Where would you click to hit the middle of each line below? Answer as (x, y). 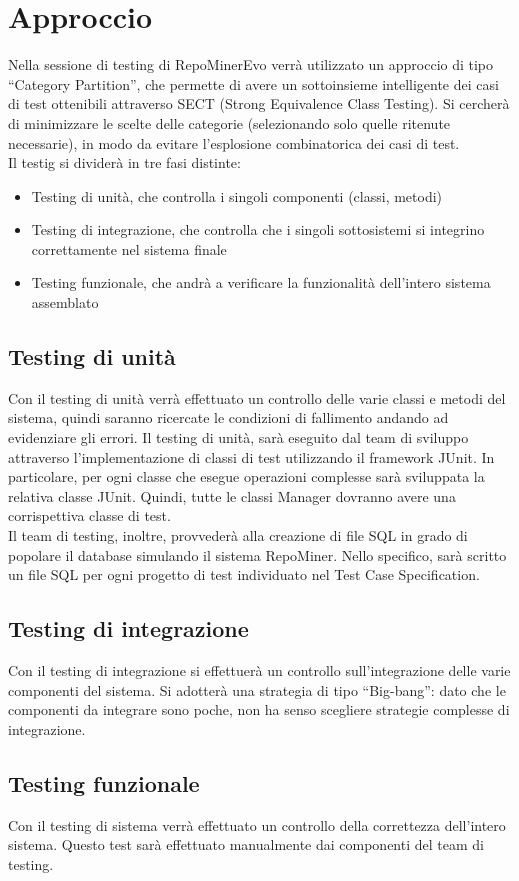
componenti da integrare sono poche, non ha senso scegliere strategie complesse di (259, 709)
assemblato (65, 302)
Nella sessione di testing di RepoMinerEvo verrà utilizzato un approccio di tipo (251, 64)
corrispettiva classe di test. (89, 515)
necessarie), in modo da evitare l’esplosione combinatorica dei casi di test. (234, 142)
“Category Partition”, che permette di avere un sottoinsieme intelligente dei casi (253, 83)
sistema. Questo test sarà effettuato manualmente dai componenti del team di (246, 844)
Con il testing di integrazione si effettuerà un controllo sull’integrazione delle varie (259, 670)
